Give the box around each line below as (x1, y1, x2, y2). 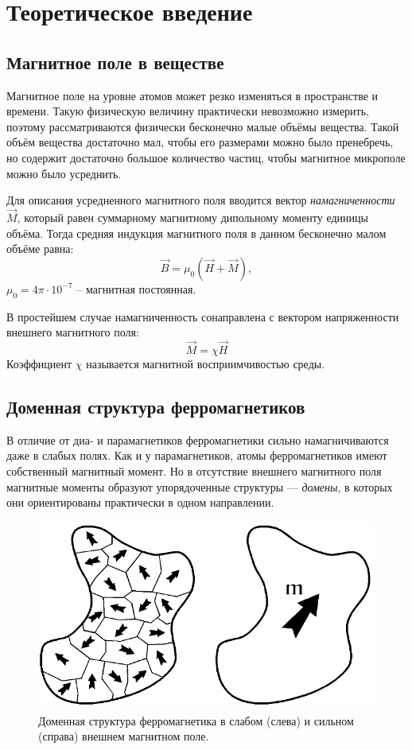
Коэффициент (6, 355, 72, 371)
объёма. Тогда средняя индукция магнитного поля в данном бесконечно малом (6, 224, 387, 241)
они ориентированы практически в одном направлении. (6, 494, 274, 511)
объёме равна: (6, 240, 74, 257)
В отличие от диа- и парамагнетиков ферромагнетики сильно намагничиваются (6, 431, 389, 448)
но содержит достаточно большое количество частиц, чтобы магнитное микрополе (6, 149, 406, 165)
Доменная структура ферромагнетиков (6, 394, 305, 418)
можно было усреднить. (6, 165, 122, 181)
